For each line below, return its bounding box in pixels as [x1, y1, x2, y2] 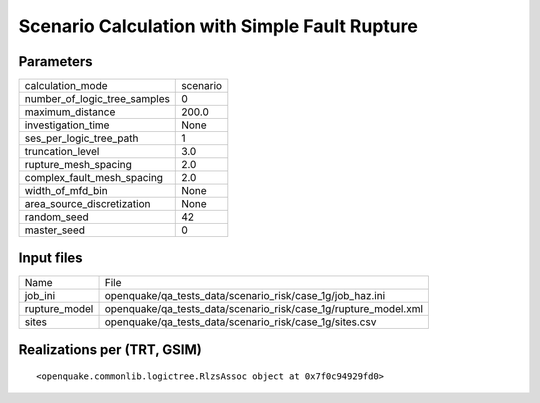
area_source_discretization [24, 197, 151, 211]
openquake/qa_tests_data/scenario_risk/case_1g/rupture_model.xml [104, 301, 424, 315]
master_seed [24, 223, 85, 237]
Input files [18, 250, 84, 267]
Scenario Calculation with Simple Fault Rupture [18, 15, 419, 37]
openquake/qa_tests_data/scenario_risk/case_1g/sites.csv [104, 315, 377, 329]
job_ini [24, 288, 56, 302]
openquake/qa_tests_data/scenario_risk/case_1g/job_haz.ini [104, 288, 386, 302]
